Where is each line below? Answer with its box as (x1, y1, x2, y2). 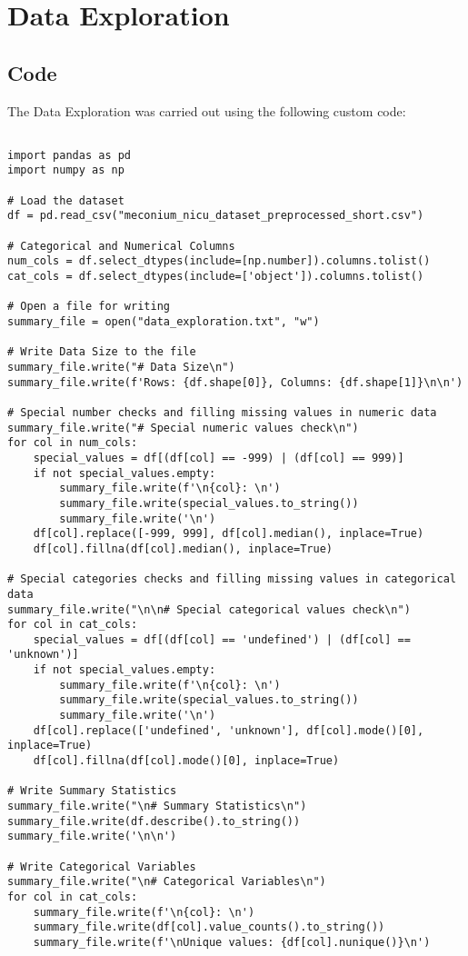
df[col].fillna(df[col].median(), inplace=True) (33, 542, 333, 555)
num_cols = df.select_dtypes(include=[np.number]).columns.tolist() (7, 254, 431, 268)
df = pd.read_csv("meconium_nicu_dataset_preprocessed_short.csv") (7, 209, 424, 223)
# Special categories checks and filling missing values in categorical (7, 573, 456, 586)
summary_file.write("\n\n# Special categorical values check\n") (7, 602, 411, 616)
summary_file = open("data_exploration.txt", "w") (7, 315, 320, 329)
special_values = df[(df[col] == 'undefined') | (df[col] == (33, 632, 411, 646)
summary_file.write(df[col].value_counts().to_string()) (33, 921, 385, 934)
